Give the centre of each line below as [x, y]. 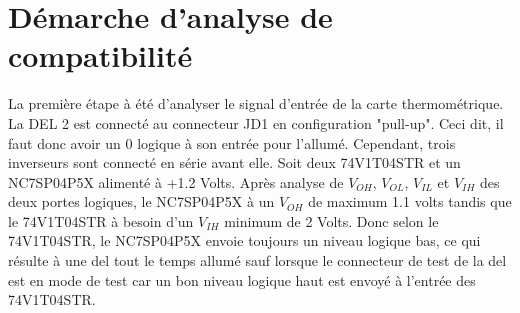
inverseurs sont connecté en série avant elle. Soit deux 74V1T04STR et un [234, 162]
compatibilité [100, 55]
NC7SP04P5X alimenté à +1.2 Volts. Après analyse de [176, 181]
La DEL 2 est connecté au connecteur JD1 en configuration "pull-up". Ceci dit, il [256, 122]
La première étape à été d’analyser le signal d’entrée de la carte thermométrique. [256, 103]
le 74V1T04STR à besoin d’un [101, 220]
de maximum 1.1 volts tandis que [410, 201]
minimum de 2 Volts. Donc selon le [331, 220]
